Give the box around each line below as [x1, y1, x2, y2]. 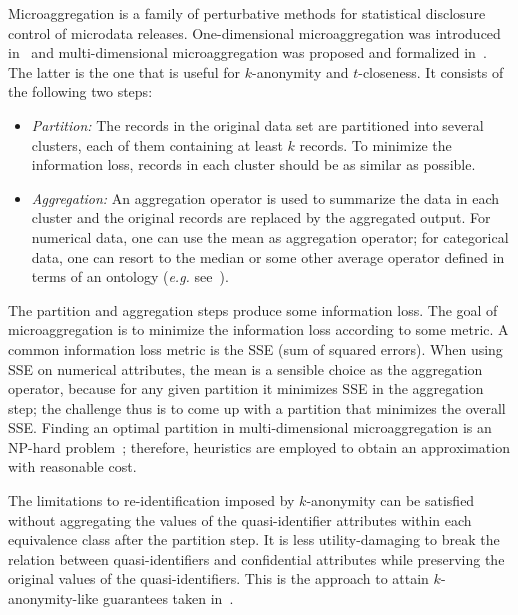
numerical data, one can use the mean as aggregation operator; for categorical [31, 226, 509, 247]
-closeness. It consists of [358, 61, 504, 82]
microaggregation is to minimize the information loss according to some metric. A [8, 319, 509, 340]
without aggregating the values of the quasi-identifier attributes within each [8, 509, 472, 530]
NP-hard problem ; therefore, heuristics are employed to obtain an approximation [8, 436, 510, 457]
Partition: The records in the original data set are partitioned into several [31, 114, 484, 135]
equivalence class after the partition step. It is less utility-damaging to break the [8, 529, 500, 550]
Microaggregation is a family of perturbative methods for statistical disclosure [8, 3, 486, 23]
